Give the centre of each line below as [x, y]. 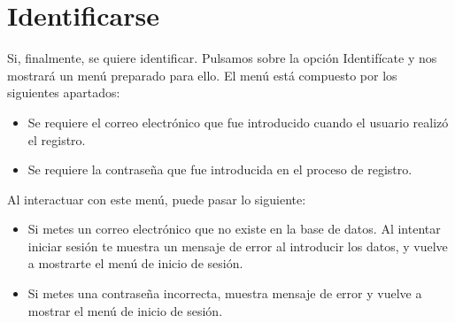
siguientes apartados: [64, 92]
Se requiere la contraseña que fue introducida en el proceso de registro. [220, 169]
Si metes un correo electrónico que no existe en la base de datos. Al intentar [234, 229]
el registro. [57, 139]
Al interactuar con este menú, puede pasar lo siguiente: [157, 199]
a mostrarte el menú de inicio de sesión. [135, 263]
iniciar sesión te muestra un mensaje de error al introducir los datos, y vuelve [238, 246]
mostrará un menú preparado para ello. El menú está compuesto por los [202, 75]
